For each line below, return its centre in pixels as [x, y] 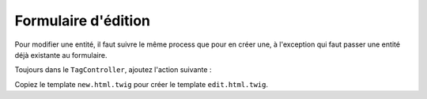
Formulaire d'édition [82, 21]
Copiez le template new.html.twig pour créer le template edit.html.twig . [142, 84]
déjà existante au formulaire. [61, 55]
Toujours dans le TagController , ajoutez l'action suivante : [113, 70]
